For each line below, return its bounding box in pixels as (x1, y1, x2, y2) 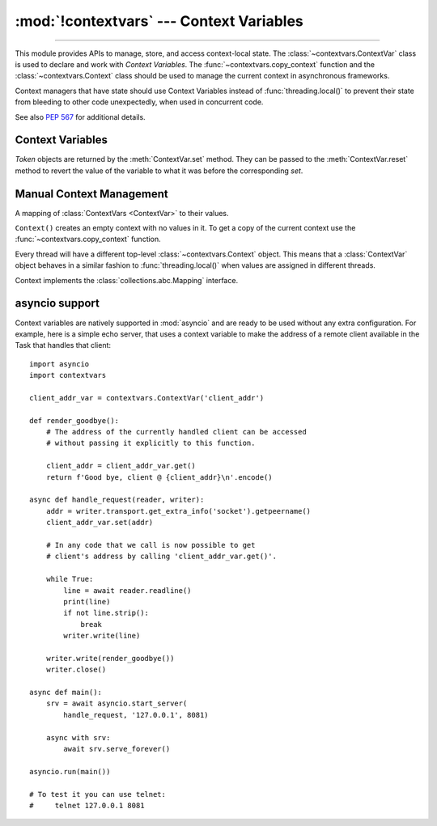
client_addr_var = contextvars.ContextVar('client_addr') (29, 393, 265, 402)
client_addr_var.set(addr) (45, 518, 154, 527)
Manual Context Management (15, 187, 169, 201)
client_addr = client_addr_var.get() (45, 461, 196, 471)
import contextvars (29, 371, 107, 380)
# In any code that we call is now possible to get (45, 540, 256, 549)
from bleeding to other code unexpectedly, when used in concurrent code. (15, 97, 264, 107)
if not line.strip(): (63, 608, 150, 618)
